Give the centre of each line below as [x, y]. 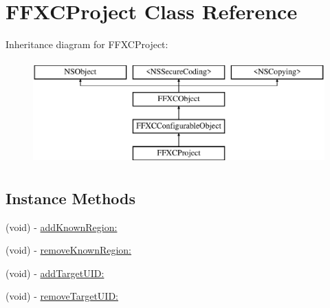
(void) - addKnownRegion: [62, 227]
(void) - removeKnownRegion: [69, 250]
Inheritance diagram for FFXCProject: [87, 44]
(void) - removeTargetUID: [62, 296]
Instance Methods [70, 198]
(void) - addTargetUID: [55, 273]
